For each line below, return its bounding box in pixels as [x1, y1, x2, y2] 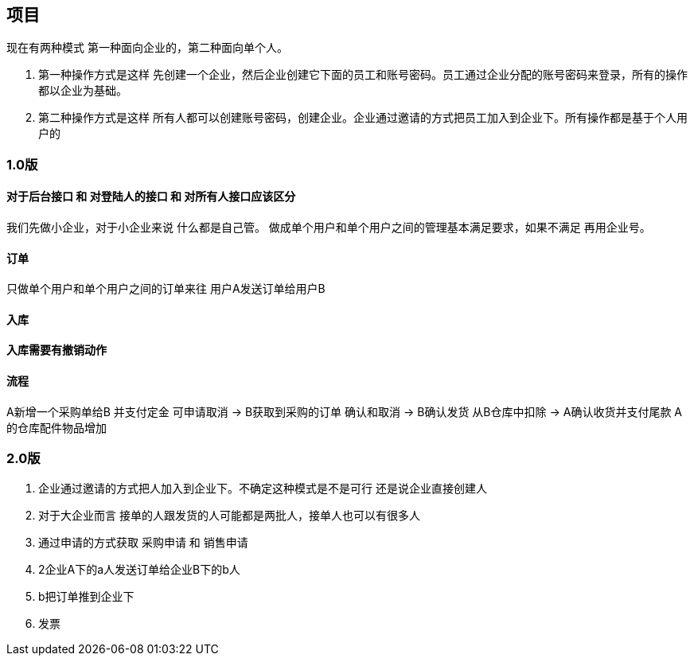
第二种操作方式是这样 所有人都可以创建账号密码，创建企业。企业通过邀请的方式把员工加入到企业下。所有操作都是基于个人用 [38, 111, 688, 125]
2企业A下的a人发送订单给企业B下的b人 [38, 563, 240, 577]
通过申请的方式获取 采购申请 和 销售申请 [38, 535, 248, 550]
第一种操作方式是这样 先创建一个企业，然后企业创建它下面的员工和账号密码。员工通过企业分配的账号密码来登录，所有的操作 [38, 68, 688, 82]
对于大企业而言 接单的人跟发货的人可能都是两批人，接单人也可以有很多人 [38, 508, 420, 523]
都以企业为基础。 [38, 84, 127, 98]
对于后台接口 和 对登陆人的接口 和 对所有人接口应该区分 [6, 189, 296, 204]
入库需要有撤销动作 [6, 343, 107, 357]
